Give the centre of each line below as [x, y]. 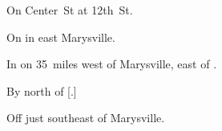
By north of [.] [42, 90]
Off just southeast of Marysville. [86, 118]
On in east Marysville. [61, 37]
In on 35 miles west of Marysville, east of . [112, 64]
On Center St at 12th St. [70, 10]
